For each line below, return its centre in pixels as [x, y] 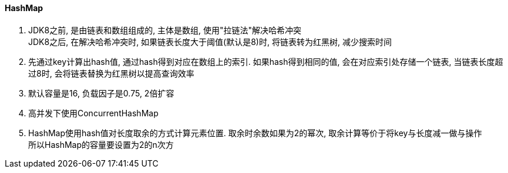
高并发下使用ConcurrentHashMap [93, 113]
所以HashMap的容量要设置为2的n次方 [101, 144]
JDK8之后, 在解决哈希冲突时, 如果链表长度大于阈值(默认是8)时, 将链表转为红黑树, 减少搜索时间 [210, 41]
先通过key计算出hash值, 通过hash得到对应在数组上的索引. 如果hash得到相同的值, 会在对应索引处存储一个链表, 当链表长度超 [266, 61]
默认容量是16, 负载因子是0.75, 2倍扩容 [101, 93]
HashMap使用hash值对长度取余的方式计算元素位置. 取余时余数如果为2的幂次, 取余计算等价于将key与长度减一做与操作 [255, 133]
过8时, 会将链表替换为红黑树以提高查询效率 [111, 73]
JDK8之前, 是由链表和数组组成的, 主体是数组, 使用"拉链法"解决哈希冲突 [165, 30]
